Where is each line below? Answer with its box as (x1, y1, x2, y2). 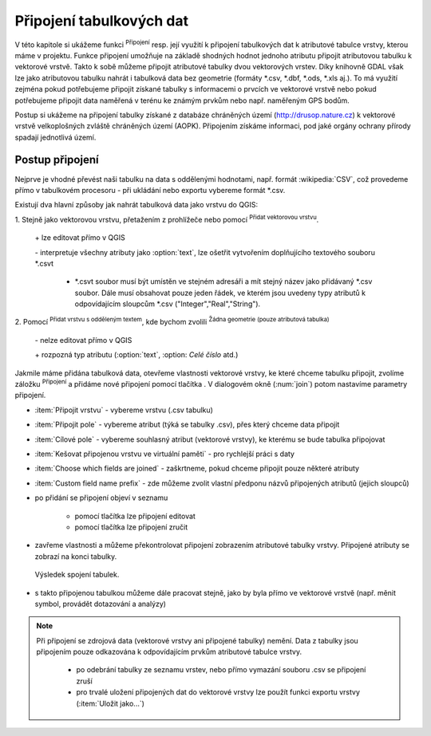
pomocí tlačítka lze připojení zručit (74, 522, 188, 532)
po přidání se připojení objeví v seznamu (34, 493, 168, 502)
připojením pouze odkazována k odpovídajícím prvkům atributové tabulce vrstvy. (36, 647, 302, 657)
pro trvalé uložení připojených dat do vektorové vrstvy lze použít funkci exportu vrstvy (76, 687, 361, 697)
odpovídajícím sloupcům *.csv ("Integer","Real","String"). (74, 299, 261, 309)
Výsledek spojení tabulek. (34, 570, 120, 580)
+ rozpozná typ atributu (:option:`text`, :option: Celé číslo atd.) (34, 350, 239, 360)
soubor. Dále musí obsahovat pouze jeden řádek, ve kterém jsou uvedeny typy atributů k (74, 288, 366, 297)
